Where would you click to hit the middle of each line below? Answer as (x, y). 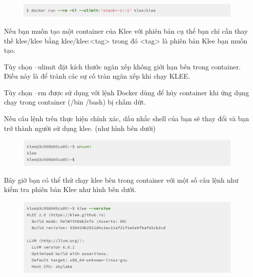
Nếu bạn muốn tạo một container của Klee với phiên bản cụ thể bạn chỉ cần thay (126, 31)
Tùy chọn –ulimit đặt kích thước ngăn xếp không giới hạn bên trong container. (122, 66)
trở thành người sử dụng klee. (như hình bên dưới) (80, 128)
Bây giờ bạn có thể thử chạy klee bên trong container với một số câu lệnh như (121, 180)
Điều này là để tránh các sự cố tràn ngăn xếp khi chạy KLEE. (97, 76)
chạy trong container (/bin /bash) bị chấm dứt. (75, 102)
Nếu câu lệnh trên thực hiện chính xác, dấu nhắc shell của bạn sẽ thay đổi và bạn (126, 118)
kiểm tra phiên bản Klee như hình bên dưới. (70, 189)
